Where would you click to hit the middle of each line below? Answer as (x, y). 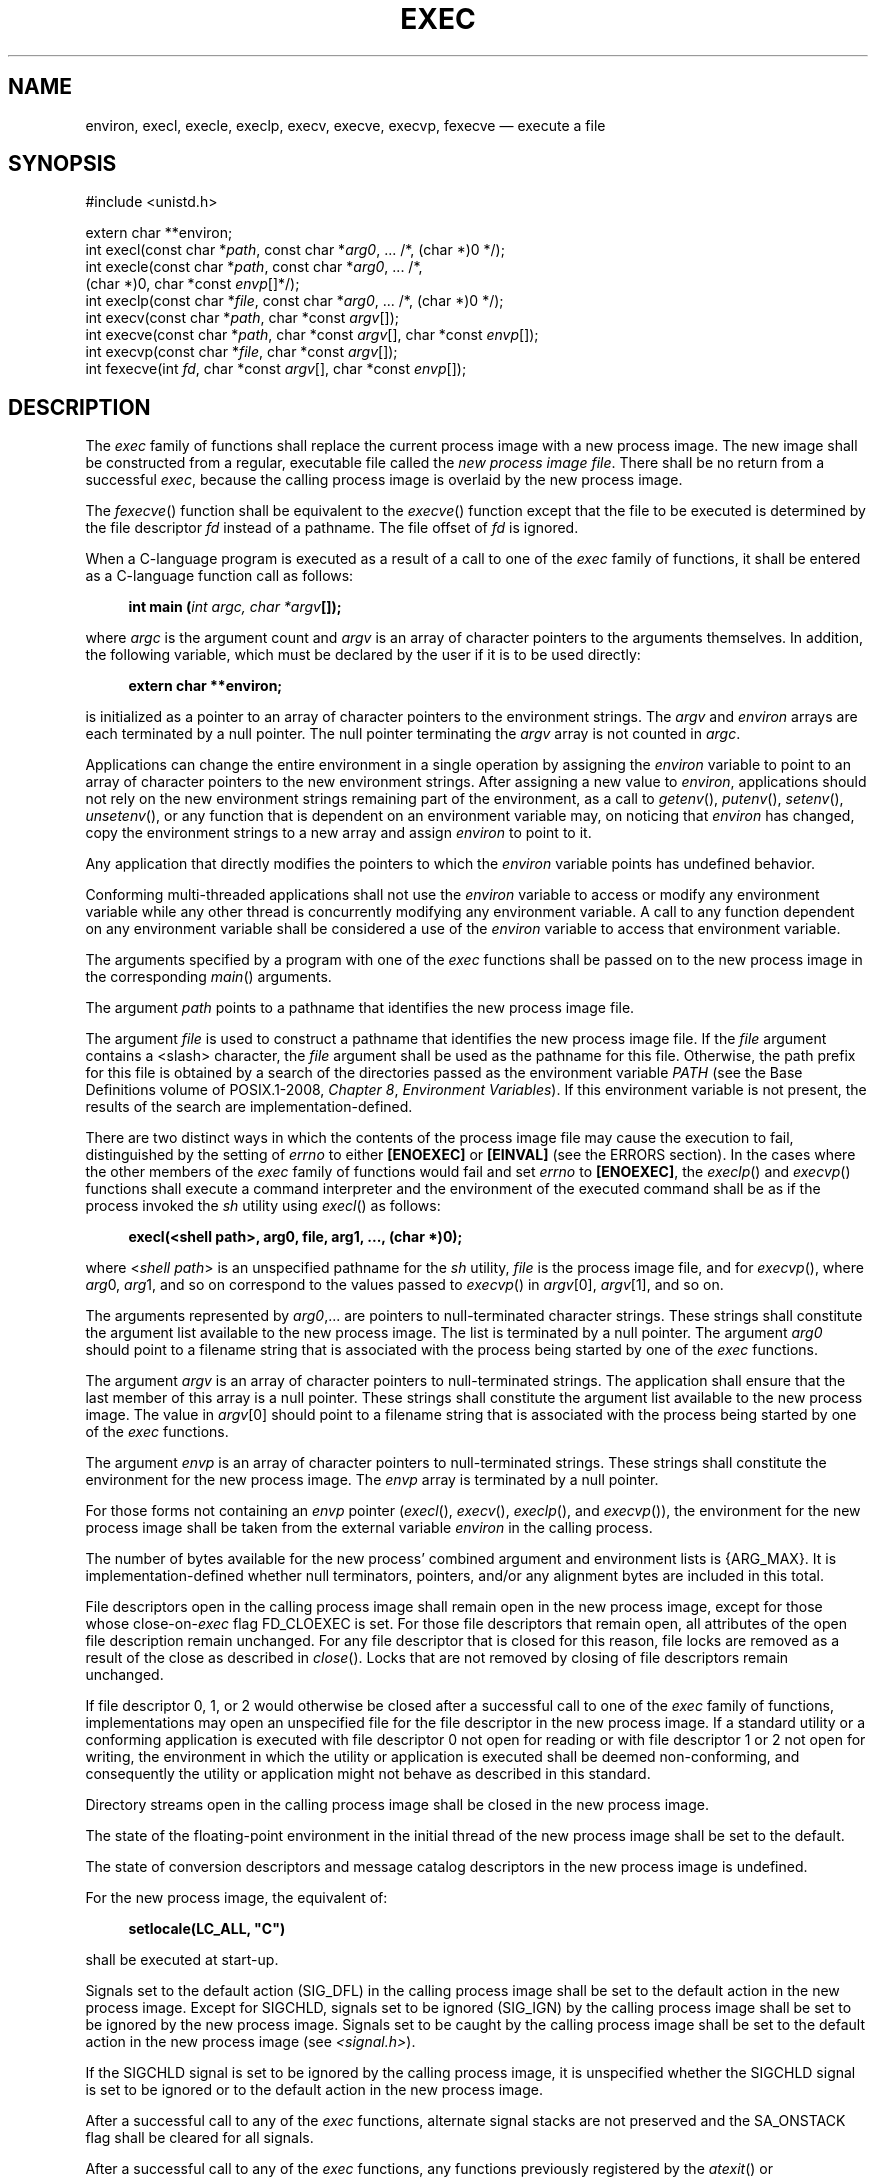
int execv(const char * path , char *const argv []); (242, 318)
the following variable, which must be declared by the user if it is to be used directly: (363, 655)
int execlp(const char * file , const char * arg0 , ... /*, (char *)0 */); (294, 301)
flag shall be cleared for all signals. (199, 2138)
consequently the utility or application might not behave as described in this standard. (368, 1774)
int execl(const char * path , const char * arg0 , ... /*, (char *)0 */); (295, 250)
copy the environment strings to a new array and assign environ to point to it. (338, 833)
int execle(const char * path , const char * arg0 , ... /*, (254, 267)
